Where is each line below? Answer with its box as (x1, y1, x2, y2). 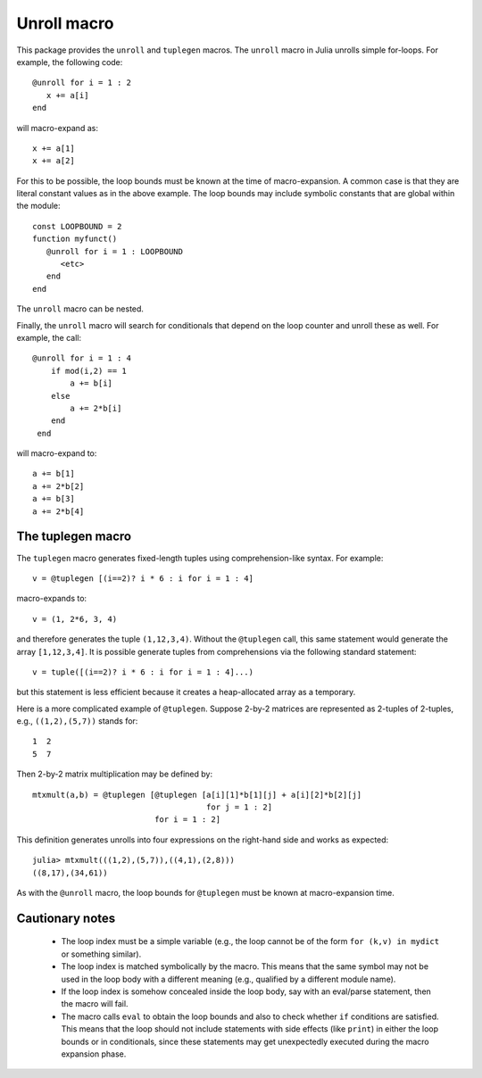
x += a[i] (46, 90, 89, 100)
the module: (16, 201, 62, 211)
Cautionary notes (16, 910, 116, 925)
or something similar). (61, 949, 142, 959)
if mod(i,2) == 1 (50, 366, 127, 376)
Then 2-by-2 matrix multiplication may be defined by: (16, 768, 213, 780)
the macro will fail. (61, 999, 129, 1009)
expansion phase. (61, 1049, 127, 1059)
